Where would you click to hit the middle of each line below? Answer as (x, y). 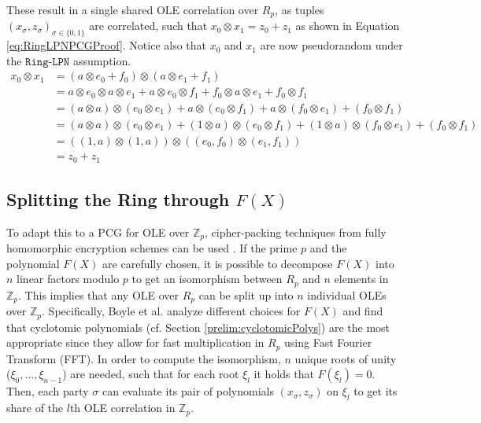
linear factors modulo (68, 279)
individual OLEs (347, 294)
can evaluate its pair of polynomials (188, 391)
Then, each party (48, 391)
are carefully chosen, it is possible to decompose (218, 263)
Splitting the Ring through (118, 199)
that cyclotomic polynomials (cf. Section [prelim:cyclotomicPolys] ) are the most (198, 327)
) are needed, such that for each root (151, 374)
